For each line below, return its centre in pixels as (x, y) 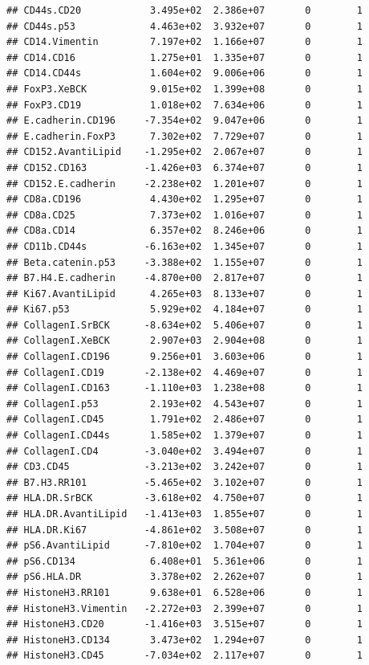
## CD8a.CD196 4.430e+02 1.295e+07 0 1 (184, 200)
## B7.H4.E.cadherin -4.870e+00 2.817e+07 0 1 (184, 278)
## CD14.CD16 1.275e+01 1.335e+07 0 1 (184, 57)
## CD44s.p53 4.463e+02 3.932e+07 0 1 (184, 26)
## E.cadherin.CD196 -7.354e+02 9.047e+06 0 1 (184, 121)
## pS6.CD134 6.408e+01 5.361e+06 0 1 (184, 561)
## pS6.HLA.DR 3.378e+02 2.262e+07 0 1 (184, 577)
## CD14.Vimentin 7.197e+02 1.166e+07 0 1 (184, 42)
